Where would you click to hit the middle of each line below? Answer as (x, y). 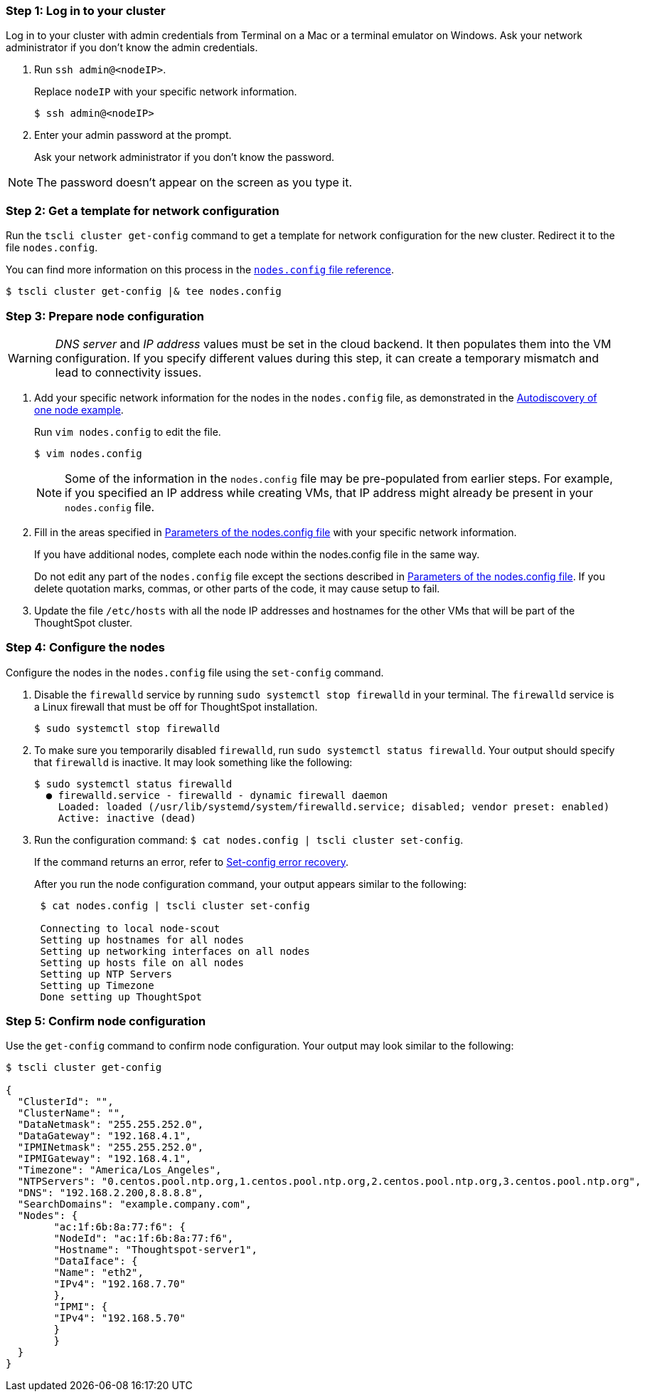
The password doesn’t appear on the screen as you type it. (194, 183)
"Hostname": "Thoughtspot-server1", (156, 1250)
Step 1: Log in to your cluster (86, 11)
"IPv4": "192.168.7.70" (119, 1284)
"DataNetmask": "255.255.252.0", (111, 1125)
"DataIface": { (96, 1261)
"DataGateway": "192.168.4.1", (105, 1136)
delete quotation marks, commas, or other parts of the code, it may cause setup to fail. (237, 588)
